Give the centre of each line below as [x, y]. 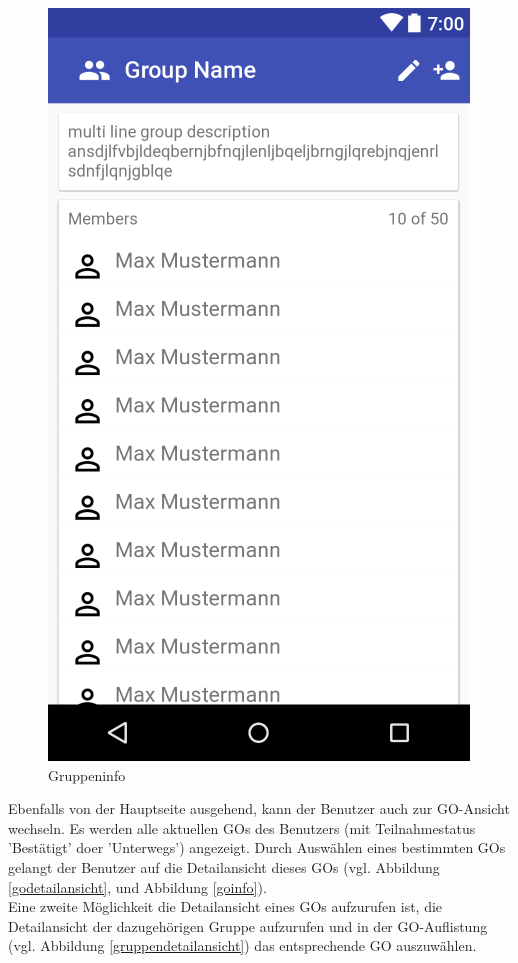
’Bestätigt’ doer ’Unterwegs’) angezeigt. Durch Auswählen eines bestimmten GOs [257, 847]
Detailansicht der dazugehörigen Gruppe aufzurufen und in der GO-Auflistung [248, 925]
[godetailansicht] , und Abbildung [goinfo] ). [137, 886]
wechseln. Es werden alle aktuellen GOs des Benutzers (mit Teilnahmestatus [242, 827]
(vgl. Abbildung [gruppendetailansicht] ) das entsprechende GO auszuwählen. [242, 945]
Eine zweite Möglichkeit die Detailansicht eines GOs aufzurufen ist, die [225, 906]
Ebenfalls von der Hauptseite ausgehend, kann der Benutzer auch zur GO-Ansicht [259, 808]
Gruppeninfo [87, 774]
